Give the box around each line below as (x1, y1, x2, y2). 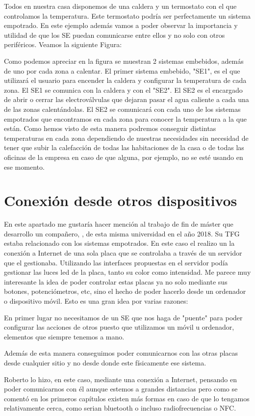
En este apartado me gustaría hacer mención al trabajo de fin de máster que (4, 219, 233, 229)
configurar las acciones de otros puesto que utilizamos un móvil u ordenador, (4, 322, 234, 332)
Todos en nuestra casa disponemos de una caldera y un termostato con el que (4, 1, 237, 11)
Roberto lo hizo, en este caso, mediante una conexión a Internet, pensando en (4, 374, 237, 384)
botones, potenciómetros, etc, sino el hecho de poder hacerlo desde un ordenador (4, 286, 246, 296)
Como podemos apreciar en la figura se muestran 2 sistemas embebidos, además (4, 55, 244, 66)
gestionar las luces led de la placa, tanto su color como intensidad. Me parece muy (4, 267, 251, 277)
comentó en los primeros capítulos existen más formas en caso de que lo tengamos (4, 393, 250, 403)
